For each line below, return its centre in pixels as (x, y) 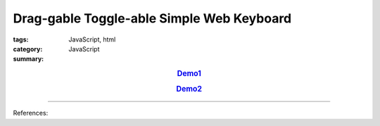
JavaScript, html (92, 39)
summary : (28, 59)
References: (31, 113)
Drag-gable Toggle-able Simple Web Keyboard (152, 18)
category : (28, 49)
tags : (21, 39)
